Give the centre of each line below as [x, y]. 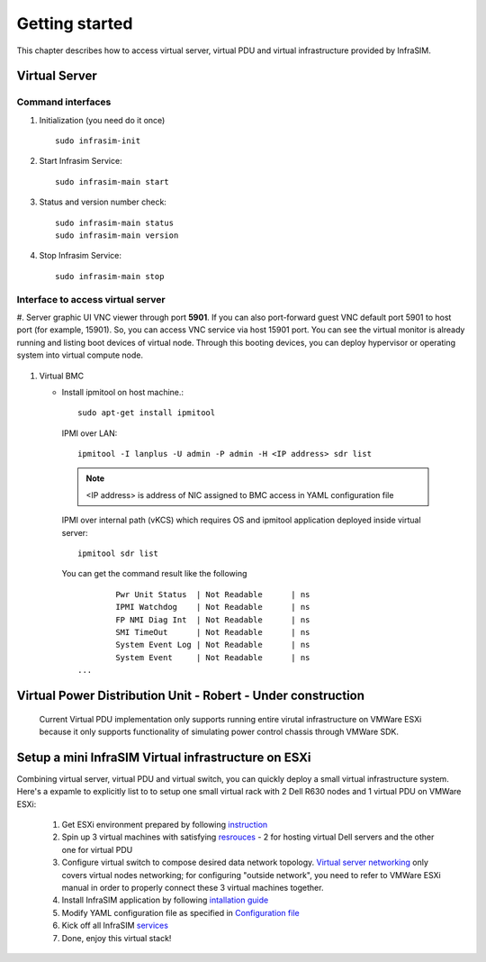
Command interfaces [64, 102]
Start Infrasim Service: [81, 161]
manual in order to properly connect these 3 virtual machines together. [193, 888]
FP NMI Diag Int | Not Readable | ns [213, 620]
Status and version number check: [103, 202]
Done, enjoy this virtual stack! [117, 938]
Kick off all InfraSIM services [115, 926]
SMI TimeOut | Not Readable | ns [213, 632]
